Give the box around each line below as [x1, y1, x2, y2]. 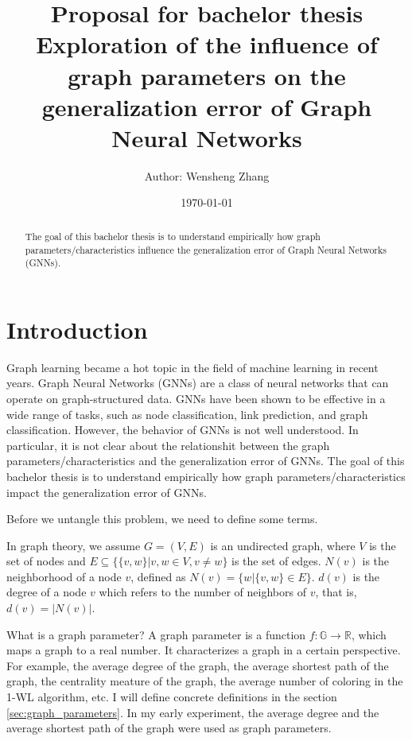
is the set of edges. [231, 553, 321, 569]
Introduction [6, 312, 148, 345]
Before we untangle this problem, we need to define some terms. [6, 510, 318, 527]
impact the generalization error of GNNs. [6, 483, 207, 500]
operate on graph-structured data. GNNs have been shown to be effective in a [6, 390, 386, 406]
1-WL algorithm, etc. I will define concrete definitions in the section [6, 689, 337, 705]
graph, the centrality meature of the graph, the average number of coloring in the [6, 673, 403, 689]
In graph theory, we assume [6, 537, 141, 553]
